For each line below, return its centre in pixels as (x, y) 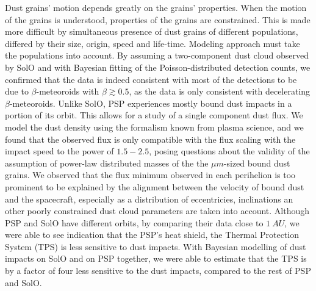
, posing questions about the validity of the (229, 151)
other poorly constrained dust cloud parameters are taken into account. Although (157, 211)
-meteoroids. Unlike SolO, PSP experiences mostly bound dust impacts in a (151, 103)
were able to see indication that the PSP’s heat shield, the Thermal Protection (152, 235)
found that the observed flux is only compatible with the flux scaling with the (150, 139)
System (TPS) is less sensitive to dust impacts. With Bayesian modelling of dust (156, 246)
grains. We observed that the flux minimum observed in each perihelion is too (150, 175)
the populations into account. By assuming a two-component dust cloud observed (157, 55)
